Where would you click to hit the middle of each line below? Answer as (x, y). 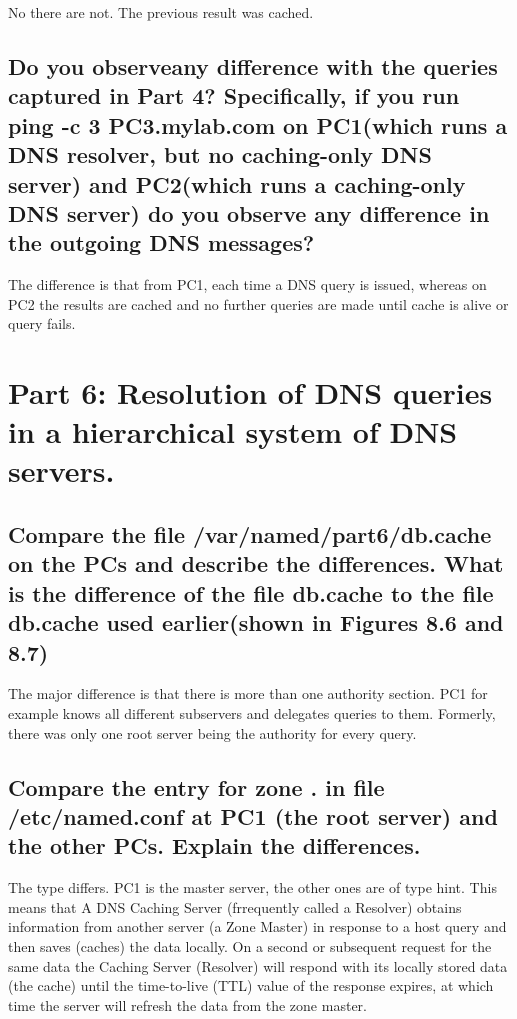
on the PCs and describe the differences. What (256, 563)
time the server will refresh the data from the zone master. (187, 1004)
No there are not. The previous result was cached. (161, 12)
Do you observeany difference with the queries (253, 65)
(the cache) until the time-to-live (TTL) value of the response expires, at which (251, 985)
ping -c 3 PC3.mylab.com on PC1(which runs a (258, 124)
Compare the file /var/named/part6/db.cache (250, 534)
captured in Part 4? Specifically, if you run (234, 95)
